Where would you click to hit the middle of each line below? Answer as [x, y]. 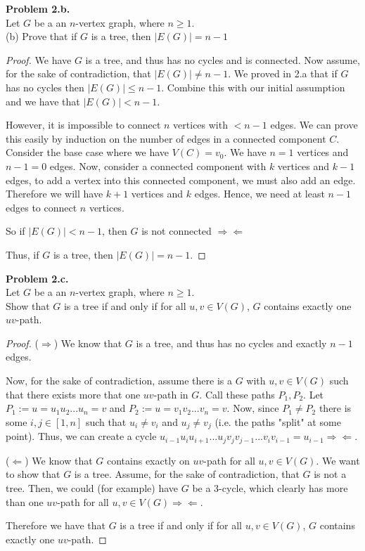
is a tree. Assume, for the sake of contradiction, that [187, 474]
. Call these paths [237, 394]
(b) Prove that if [41, 36]
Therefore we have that [56, 525]
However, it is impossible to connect [83, 125]
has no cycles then [45, 87]
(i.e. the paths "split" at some [278, 421]
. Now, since [253, 408]
